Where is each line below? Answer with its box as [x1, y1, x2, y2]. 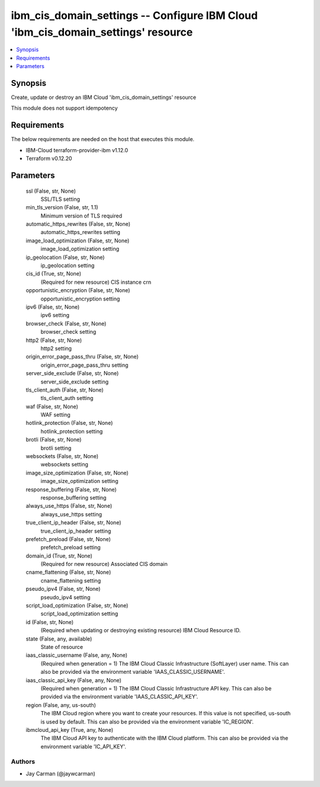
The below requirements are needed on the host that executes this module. [11, 136, 195, 143]
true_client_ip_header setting [40, 527, 111, 535]
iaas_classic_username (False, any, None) [25, 652, 127, 659]
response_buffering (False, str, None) [25, 486, 117, 493]
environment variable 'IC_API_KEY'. [40, 743, 127, 750]
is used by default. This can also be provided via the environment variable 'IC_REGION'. [40, 718, 254, 725]
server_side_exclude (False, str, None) [25, 370, 119, 377]
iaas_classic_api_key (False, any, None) [25, 676, 121, 684]
